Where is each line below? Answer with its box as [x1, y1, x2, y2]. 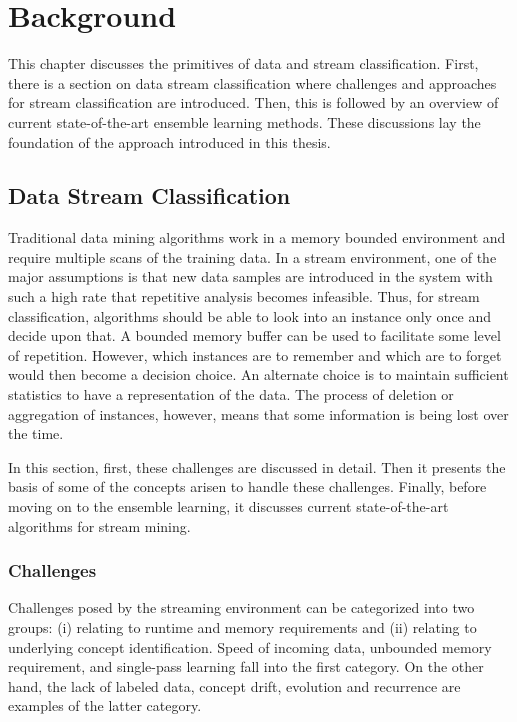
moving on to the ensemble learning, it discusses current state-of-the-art [8, 496, 449, 517]
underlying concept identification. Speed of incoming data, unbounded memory [8, 636, 492, 657]
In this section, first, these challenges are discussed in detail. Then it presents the [8, 456, 506, 477]
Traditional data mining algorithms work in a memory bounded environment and [8, 227, 506, 248]
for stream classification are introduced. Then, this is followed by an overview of [8, 92, 499, 113]
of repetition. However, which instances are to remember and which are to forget [8, 344, 502, 365]
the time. [8, 423, 64, 444]
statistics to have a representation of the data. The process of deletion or [8, 384, 454, 405]
